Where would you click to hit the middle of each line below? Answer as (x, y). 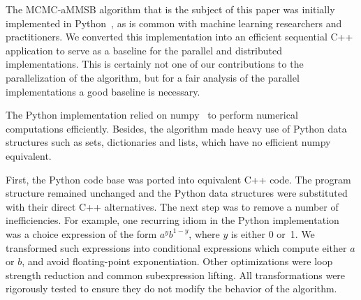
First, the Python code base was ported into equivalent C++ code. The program (178, 179)
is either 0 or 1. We (273, 233)
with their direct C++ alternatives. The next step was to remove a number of (172, 206)
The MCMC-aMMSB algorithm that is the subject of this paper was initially (170, 9)
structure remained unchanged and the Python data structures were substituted (177, 193)
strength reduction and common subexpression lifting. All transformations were (176, 275)
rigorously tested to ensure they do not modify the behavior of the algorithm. (171, 288)
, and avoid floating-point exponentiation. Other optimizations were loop (177, 261)
